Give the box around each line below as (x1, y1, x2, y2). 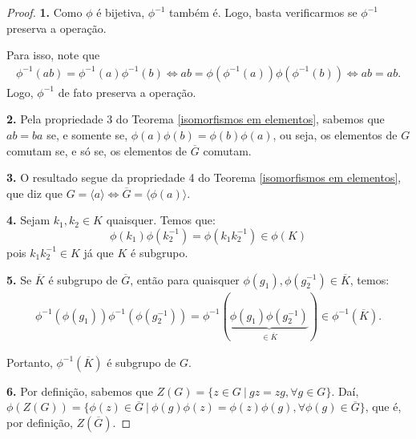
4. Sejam (6, 211, 50, 228)
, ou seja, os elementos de (273, 127, 398, 143)
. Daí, (331, 382, 359, 399)
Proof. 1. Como (6, 4, 83, 20)
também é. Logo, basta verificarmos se (169, 4, 357, 20)
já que (83, 244, 114, 260)
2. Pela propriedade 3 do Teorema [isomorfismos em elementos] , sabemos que (6, 111, 385, 127)
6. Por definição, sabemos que (6, 382, 153, 399)
